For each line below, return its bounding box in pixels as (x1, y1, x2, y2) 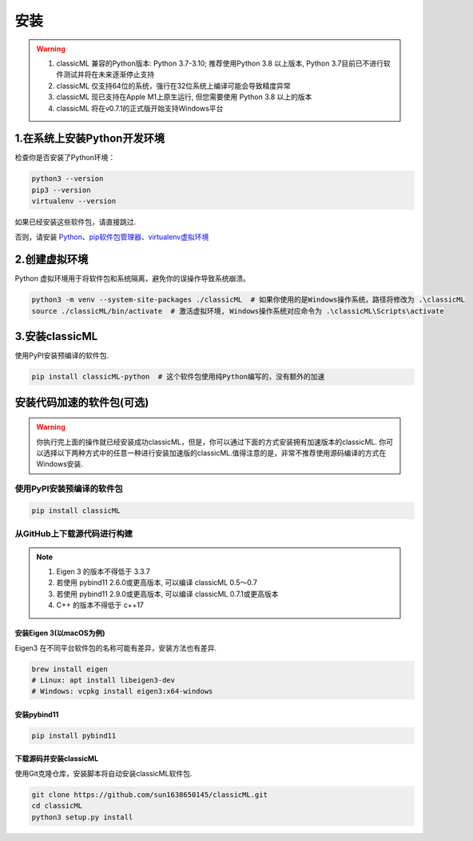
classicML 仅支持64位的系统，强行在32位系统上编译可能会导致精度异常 (56, 81, 291, 90)
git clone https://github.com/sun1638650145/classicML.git (31, 790, 268, 799)
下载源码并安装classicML (14, 754, 99, 763)
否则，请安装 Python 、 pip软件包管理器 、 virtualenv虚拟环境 (14, 232, 209, 242)
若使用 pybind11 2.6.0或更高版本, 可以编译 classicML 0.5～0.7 (56, 578, 257, 587)
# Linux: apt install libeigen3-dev (31, 675, 176, 684)
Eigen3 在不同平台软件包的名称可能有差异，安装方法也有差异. (14, 643, 217, 652)
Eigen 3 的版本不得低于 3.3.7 (56, 567, 151, 576)
